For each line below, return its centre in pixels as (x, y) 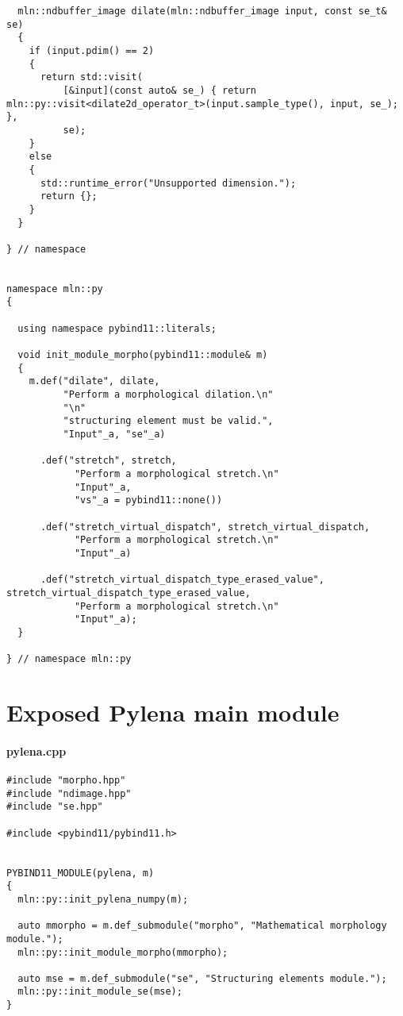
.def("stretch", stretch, (108, 461)
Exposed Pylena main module (173, 712)
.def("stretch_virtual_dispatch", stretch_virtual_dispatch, (205, 527)
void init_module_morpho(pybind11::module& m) (143, 355)
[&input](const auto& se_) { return (159, 90)
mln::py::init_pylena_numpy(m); (103, 899)
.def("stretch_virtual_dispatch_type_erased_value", (182, 580)
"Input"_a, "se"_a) (114, 434)
